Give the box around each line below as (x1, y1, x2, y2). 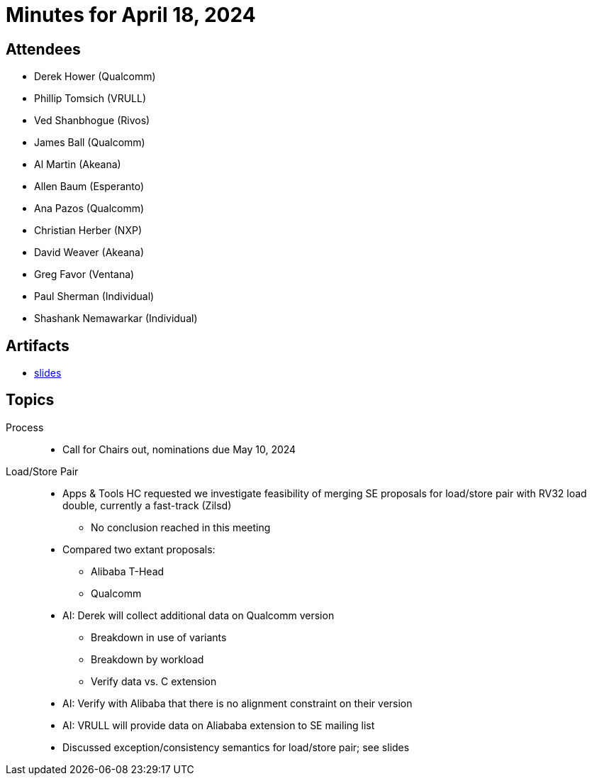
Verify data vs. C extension (91, 675, 217, 687)
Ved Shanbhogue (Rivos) (34, 114, 150, 127)
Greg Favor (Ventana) (34, 268, 135, 281)
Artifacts (6, 336, 69, 355)
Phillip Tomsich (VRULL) (34, 92, 147, 105)
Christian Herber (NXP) (34, 224, 142, 237)
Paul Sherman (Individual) (34, 290, 155, 303)
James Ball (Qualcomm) (34, 136, 145, 149)
